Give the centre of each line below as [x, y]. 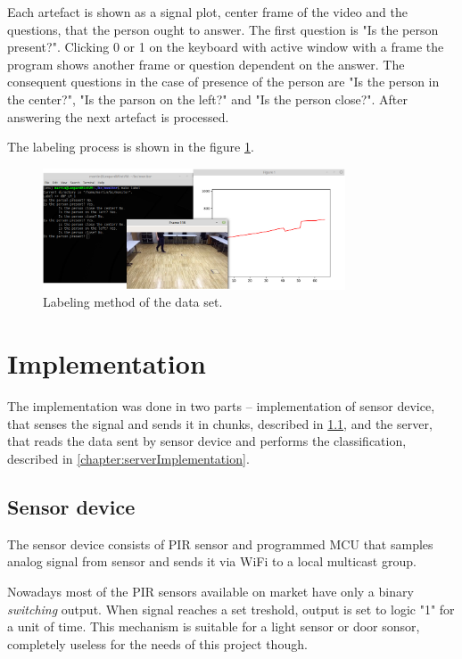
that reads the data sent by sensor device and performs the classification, [207, 441]
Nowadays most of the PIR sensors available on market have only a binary [210, 591]
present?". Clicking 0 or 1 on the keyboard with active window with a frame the [226, 47]
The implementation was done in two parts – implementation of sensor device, [221, 406]
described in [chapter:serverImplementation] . [128, 458]
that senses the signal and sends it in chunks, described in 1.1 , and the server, [220, 423]
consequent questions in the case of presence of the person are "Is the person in [223, 82]
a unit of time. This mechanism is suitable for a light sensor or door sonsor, [214, 626]
